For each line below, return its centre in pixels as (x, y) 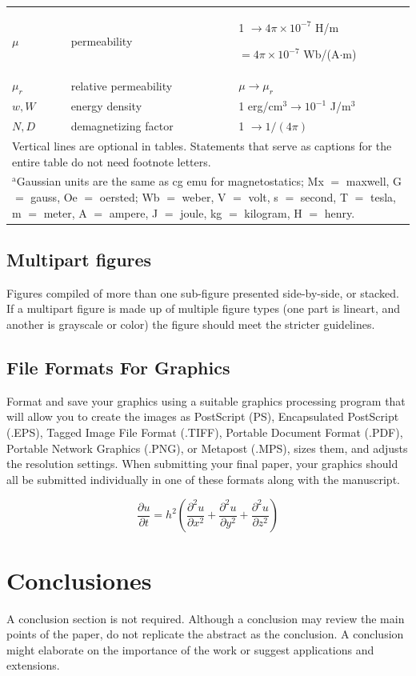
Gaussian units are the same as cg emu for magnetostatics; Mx (170, 181)
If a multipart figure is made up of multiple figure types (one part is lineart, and (204, 308)
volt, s (263, 196)
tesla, (383, 196)
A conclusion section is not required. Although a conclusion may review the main (206, 618)
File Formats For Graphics (118, 368)
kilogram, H (273, 212)
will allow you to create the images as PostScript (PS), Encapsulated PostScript (203, 416)
